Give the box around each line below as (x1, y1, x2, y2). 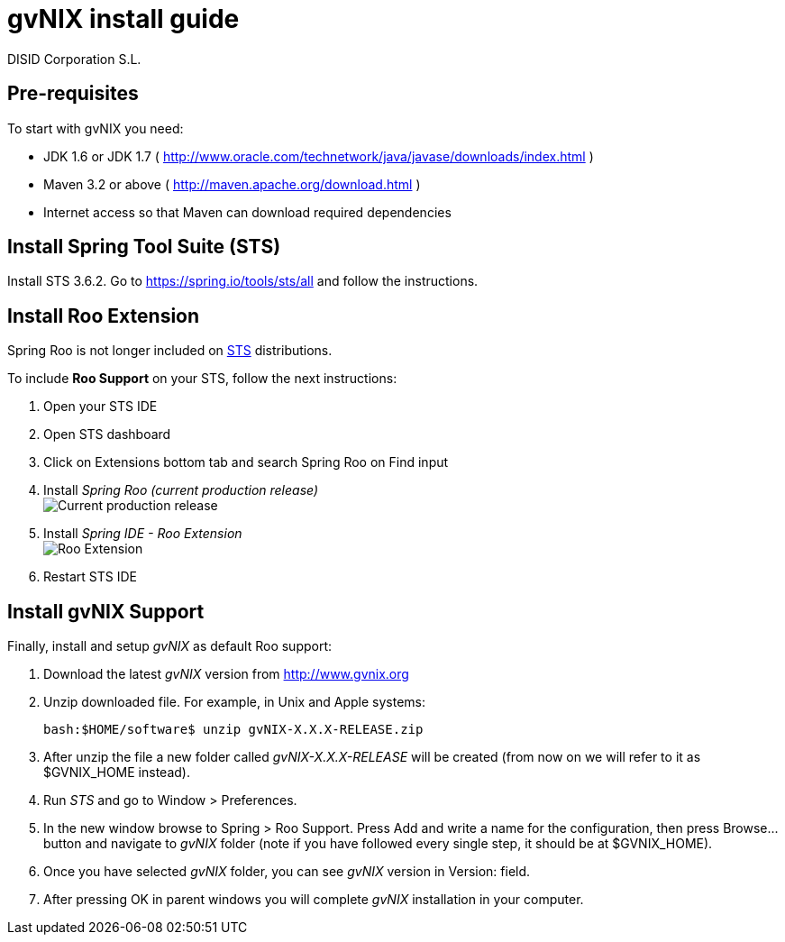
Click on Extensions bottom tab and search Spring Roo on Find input (43, 454, 449, 471)
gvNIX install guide (7, 4, 240, 34)
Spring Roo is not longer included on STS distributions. (7, 343, 333, 359)
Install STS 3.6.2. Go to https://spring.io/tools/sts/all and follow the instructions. (7, 273, 479, 289)
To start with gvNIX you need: (7, 120, 184, 136)
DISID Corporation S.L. (7, 50, 141, 67)
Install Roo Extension (7, 304, 200, 327)
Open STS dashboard (43, 426, 171, 443)
